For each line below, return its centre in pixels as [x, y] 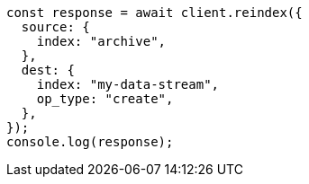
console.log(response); [90, 142]
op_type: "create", [105, 99]
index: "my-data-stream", [128, 84]
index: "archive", [101, 41]
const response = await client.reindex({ [154, 13]
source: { [55, 27]
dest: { [48, 70]
